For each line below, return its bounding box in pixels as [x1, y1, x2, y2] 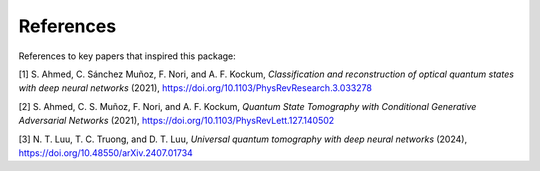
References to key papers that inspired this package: [18, 50, 237, 62]
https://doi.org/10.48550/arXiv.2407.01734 [18, 146, 194, 159]
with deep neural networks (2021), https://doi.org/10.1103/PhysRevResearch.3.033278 [18, 82, 372, 94]
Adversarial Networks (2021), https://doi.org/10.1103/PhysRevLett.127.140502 [18, 115, 335, 127]
